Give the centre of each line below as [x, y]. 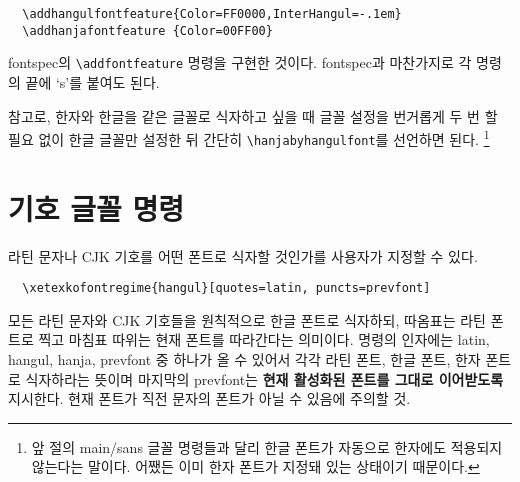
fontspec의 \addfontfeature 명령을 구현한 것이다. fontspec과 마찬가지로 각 [240, 62]
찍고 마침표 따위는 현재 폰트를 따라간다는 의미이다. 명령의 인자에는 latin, [264, 339]
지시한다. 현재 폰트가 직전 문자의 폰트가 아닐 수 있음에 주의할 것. [209, 398]
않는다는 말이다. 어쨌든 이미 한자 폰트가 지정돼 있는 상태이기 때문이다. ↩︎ [255, 466]
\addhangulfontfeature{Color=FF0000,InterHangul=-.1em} [212, 14]
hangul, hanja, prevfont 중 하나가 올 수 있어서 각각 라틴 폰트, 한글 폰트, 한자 [244, 359]
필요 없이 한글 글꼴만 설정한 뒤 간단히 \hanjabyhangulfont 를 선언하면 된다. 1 [249, 137]
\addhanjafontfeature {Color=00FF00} [147, 30]
